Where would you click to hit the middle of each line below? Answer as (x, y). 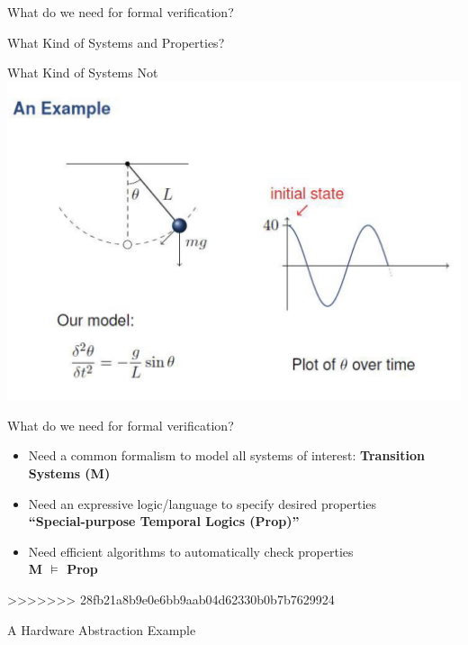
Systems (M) (69, 472)
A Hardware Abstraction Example (102, 629)
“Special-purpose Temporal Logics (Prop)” (164, 521)
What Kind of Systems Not (83, 73)
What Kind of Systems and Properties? (116, 42)
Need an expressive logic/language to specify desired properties (202, 503)
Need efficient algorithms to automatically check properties (191, 551)
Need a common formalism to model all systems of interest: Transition (226, 455)
